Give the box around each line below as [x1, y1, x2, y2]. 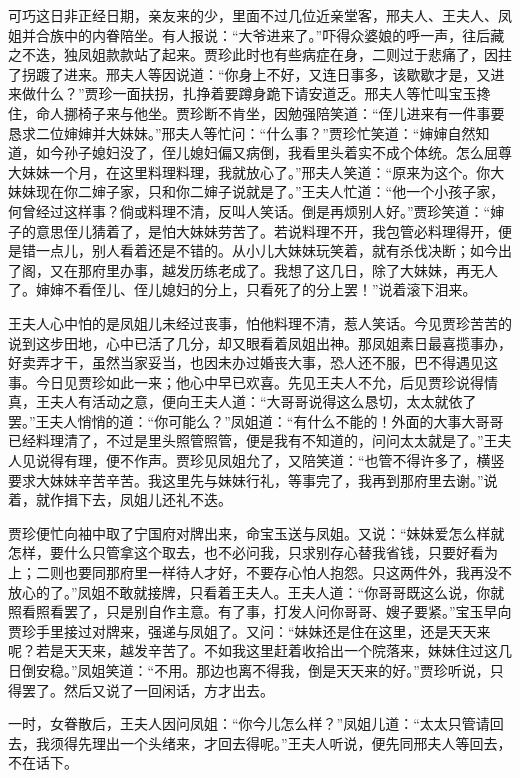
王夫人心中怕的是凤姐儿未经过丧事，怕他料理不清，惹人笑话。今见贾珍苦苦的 [8, 312, 512, 333]
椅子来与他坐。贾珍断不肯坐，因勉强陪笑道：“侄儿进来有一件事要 [77, 102, 505, 123]
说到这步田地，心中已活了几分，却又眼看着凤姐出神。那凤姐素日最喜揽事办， [8, 332, 512, 353]
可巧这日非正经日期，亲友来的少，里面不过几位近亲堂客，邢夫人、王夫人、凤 [8, 5, 512, 25]
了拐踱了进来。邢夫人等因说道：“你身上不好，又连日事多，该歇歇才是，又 [8, 63, 491, 84]
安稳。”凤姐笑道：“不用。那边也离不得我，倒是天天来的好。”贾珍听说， [35, 660, 490, 680]
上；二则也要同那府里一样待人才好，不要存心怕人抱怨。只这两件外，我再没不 [8, 562, 512, 583]
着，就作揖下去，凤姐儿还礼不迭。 [8, 489, 232, 510]
